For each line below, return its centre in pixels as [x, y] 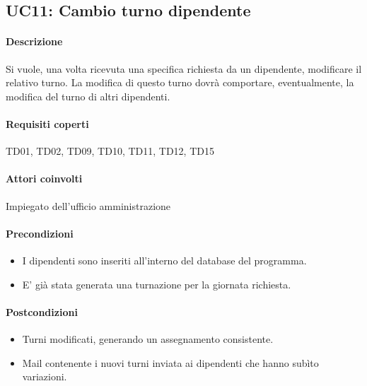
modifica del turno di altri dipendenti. [88, 96]
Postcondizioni [42, 311]
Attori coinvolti [44, 179]
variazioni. [45, 376]
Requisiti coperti [47, 123]
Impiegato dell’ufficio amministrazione [88, 205]
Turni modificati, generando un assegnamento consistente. [148, 338]
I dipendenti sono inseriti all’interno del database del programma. [164, 260]
